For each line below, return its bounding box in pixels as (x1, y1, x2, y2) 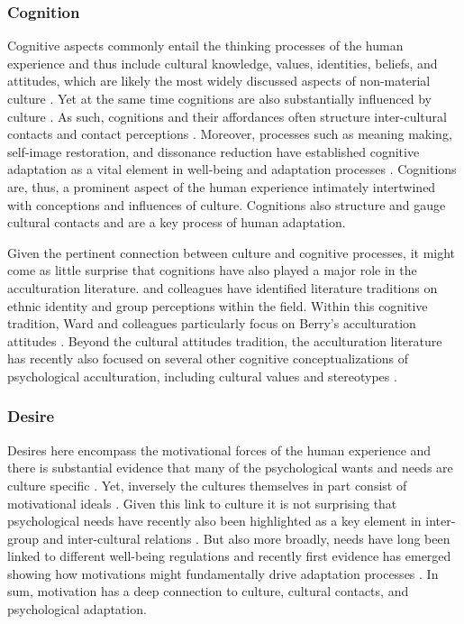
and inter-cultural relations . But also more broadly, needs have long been (42, 528, 450, 547)
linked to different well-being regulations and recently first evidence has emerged (7, 546, 451, 565)
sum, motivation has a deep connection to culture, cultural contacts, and (7, 582, 409, 601)
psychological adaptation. (7, 600, 147, 619)
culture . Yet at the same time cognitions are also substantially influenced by (7, 89, 432, 107)
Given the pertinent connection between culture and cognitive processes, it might (7, 243, 456, 262)
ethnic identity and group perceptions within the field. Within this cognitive (7, 296, 428, 315)
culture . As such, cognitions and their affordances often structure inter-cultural (7, 106, 447, 125)
